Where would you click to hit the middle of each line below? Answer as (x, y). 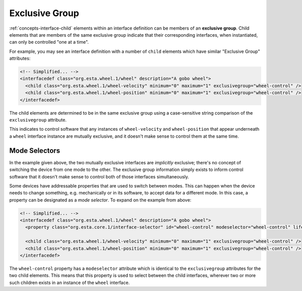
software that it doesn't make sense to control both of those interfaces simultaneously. (99, 176)
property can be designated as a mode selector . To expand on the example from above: (100, 200)
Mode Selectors (35, 151)
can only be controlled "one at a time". (49, 42)
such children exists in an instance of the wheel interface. (69, 282)
